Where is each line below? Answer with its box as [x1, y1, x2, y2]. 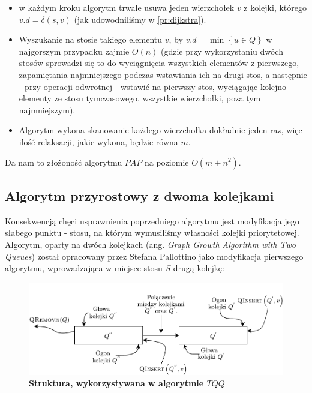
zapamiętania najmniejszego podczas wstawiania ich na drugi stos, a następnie [19, 68, 307, 80]
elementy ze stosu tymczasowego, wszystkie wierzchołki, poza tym [19, 92, 261, 104]
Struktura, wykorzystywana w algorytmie [29, 377, 204, 389]
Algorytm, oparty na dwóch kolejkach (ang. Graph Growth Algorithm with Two [5, 238, 296, 250]
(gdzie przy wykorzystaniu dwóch [161, 44, 283, 57]
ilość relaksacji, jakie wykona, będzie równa [19, 135, 178, 148]
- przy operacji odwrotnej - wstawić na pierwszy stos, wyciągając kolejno [19, 80, 287, 92]
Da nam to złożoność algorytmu [5, 155, 122, 168]
